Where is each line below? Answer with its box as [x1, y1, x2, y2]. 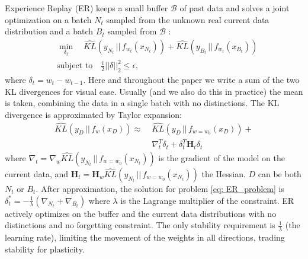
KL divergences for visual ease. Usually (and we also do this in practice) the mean [5, 85, 303, 97]
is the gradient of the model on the [158, 151, 285, 164]
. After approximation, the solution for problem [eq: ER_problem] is [36, 182, 285, 194]
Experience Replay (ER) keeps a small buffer [5, 2, 168, 14]
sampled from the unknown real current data [106, 13, 269, 25]
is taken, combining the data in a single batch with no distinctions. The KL [5, 97, 280, 109]
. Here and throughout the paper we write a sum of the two [83, 73, 300, 85]
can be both [258, 167, 301, 180]
